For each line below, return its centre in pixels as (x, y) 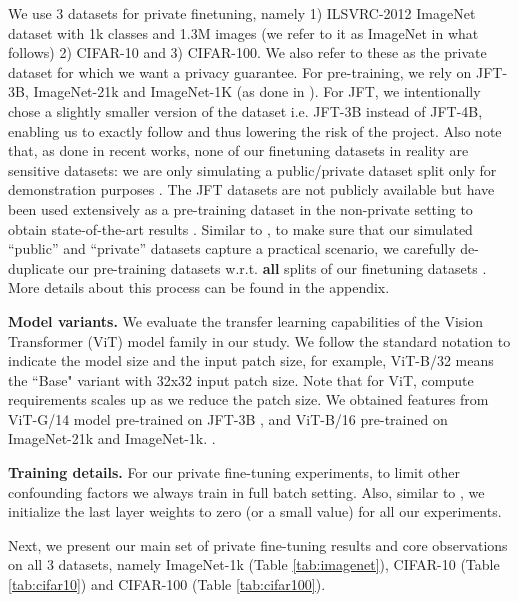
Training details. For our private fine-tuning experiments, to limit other (234, 472)
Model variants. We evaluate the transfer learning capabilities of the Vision (246, 320)
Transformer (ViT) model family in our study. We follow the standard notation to (259, 340)
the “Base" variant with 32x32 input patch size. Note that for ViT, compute (241, 379)
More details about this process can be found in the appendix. (199, 287)
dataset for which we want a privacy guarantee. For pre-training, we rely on (240, 71)
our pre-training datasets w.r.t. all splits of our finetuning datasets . (277, 267)
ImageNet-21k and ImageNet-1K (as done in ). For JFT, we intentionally (257, 91)
